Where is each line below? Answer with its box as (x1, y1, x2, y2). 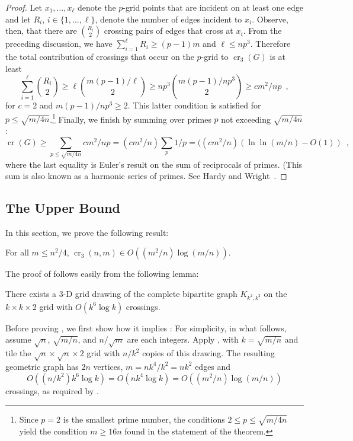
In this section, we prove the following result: (5, 226, 169, 238)
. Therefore (250, 37, 291, 50)
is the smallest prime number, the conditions (63, 413, 225, 426)
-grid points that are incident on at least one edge (123, 1, 304, 13)
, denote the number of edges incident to (95, 12, 242, 25)
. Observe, (252, 12, 288, 25)
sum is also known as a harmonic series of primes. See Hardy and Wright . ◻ (5, 170, 287, 182)
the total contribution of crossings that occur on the (5, 50, 194, 62)
